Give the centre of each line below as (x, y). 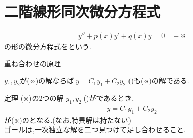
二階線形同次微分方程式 (83, 11)
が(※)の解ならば (47, 80)
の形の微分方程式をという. (48, 46)
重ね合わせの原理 (33, 63)
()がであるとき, (109, 98)
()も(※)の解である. (159, 80)
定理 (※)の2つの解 (34, 98)
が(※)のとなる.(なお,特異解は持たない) (68, 119)
